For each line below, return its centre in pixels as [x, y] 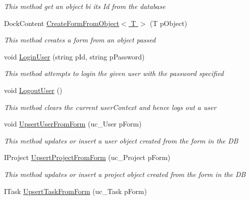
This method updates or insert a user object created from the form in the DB [121, 140]
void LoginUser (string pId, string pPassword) [74, 56]
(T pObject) [169, 23]
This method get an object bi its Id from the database [85, 6]
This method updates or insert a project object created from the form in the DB [125, 174]
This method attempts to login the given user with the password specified [114, 73]
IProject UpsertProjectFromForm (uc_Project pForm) [87, 157]
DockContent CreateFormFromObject [62, 23]
